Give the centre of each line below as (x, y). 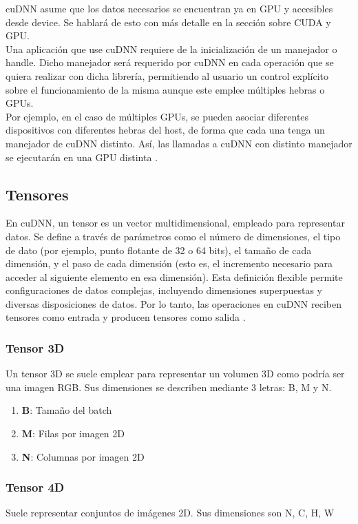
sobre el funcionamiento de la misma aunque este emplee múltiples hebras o (165, 89)
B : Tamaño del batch (67, 410)
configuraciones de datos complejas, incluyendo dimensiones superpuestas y (164, 290)
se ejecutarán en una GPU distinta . (82, 157)
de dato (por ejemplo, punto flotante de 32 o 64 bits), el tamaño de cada (159, 250)
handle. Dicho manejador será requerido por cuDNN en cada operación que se (170, 62)
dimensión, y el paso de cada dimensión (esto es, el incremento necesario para (169, 263)
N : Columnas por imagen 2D (83, 456)
